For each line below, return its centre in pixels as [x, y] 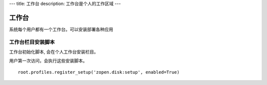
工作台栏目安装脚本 [32, 42]
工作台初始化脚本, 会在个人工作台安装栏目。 [54, 52]
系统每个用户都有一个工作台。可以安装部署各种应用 [61, 29]
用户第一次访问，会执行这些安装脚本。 [48, 61]
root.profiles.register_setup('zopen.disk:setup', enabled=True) [99, 72]
